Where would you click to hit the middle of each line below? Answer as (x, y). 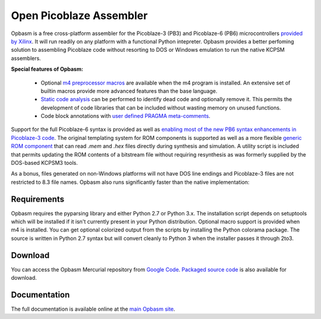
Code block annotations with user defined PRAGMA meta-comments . (125, 116)
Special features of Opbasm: (47, 69)
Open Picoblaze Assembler (79, 15)
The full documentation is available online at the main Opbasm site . (93, 309)
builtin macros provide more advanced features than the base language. (129, 91)
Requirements (38, 199)
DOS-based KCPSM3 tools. (45, 163)
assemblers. (26, 58)
